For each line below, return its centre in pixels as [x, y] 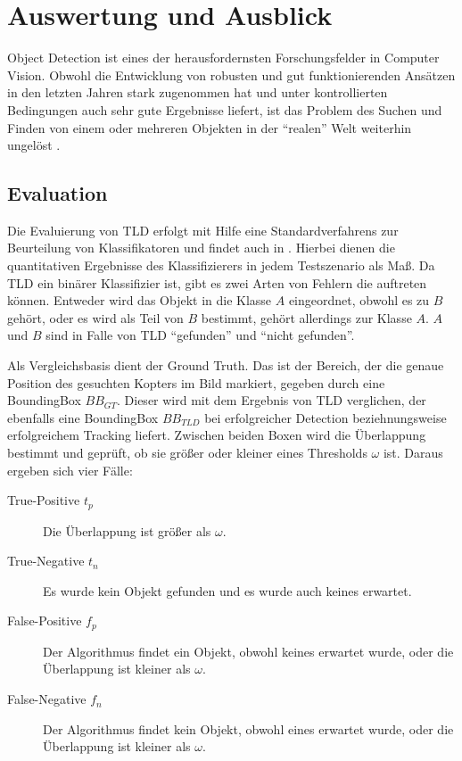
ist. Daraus [413, 453]
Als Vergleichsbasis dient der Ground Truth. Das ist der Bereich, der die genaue [226, 365]
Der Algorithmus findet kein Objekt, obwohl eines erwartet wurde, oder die [248, 728]
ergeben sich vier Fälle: [70, 470]
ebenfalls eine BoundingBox [83, 417]
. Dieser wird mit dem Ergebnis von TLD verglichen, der [272, 400]
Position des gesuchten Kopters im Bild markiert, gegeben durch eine [196, 382]
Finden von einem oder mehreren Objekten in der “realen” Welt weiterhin [210, 127]
